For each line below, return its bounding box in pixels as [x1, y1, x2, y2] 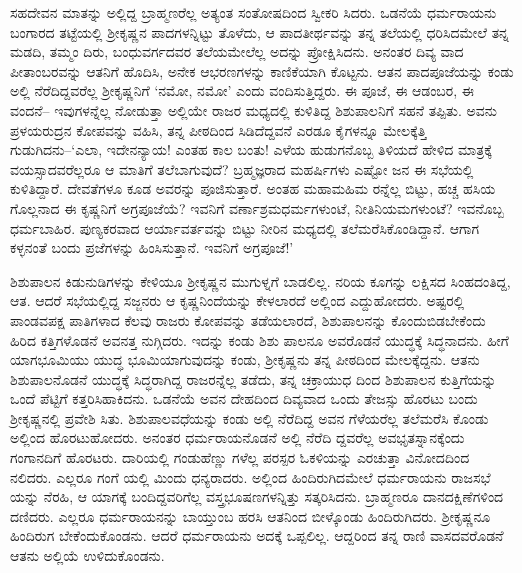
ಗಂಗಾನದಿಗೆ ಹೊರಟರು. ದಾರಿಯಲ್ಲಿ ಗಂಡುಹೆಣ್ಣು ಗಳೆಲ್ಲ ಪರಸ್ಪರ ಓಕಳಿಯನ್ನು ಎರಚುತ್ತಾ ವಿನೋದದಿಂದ [10, 447, 470, 468]
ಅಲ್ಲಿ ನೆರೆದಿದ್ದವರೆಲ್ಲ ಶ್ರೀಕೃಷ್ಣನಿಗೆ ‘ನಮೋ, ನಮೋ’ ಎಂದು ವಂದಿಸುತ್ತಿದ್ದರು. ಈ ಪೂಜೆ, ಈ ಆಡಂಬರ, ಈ [10, 80, 474, 101]
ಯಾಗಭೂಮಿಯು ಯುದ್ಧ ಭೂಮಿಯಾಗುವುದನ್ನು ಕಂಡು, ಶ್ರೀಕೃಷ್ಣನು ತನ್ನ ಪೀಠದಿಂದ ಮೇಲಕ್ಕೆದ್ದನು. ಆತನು [10, 349, 480, 370]
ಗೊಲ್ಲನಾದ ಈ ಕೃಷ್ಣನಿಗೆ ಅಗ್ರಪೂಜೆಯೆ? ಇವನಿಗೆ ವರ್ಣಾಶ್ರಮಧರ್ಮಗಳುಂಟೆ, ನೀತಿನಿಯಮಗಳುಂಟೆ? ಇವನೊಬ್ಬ [10, 197, 504, 218]
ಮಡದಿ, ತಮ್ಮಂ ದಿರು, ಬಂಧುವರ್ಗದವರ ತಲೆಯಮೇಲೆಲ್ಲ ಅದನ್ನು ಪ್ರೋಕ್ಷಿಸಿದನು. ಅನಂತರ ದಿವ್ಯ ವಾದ [10, 41, 464, 62]
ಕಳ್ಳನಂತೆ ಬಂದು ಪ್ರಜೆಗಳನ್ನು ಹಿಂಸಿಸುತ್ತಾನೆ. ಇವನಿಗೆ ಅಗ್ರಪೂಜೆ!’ [10, 237, 294, 258]
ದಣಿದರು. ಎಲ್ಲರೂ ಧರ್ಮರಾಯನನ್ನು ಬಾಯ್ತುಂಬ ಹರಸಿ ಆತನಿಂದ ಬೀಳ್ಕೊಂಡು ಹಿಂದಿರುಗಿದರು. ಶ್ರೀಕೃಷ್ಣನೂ [10, 505, 491, 526]
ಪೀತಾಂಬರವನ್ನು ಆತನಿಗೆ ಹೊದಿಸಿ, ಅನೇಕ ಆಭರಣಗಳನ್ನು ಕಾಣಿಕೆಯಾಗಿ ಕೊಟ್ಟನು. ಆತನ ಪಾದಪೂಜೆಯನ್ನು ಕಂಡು [10, 60, 514, 81]
